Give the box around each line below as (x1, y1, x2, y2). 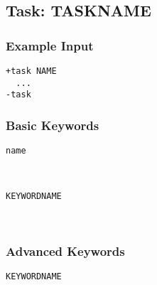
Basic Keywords (6, 116, 99, 134)
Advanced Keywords (6, 242, 125, 259)
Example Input (6, 36, 94, 54)
